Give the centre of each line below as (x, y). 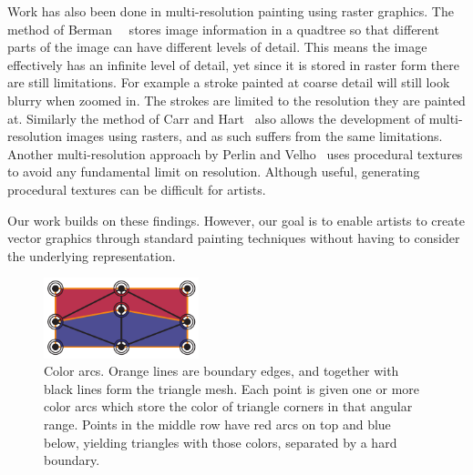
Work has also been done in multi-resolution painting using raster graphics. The (231, 11)
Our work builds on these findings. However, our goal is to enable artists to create (236, 220)
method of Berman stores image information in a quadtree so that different (223, 29)
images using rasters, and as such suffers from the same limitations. (254, 136)
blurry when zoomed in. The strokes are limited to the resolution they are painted (236, 100)
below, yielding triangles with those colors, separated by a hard (221, 442)
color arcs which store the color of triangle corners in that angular (228, 406)
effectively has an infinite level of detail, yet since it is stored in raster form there (233, 64)
